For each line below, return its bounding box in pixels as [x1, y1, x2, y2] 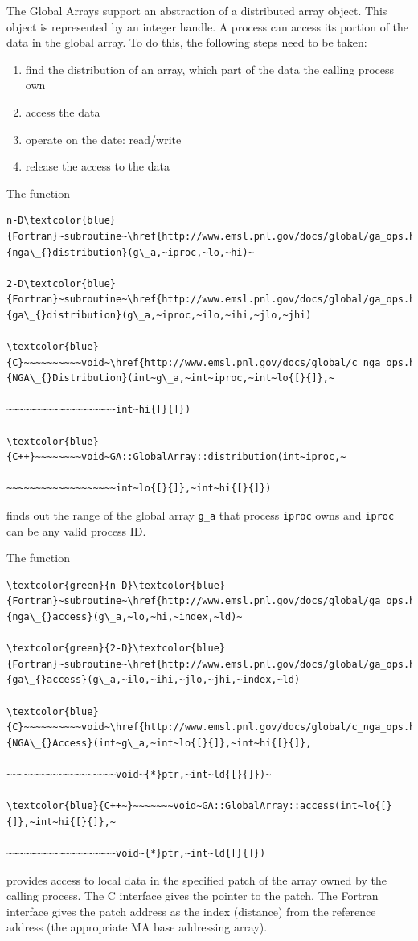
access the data [25, 103, 100, 120]
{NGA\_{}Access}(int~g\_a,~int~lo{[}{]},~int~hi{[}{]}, [6, 737, 312, 749]
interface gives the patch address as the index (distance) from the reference [6, 902, 376, 919]
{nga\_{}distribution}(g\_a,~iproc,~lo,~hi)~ [6, 246, 254, 258]
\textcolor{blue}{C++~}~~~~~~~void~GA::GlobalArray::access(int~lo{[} [6, 800, 392, 812]
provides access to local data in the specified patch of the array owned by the [6, 871, 387, 888]
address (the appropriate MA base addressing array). [6, 918, 268, 935]
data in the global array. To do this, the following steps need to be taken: [6, 34, 367, 51]
